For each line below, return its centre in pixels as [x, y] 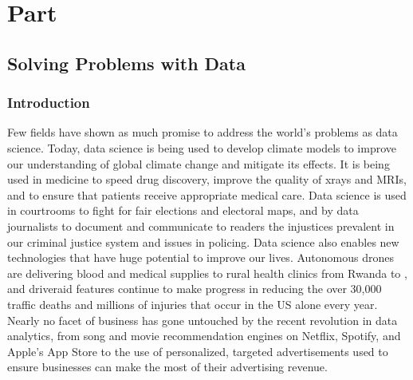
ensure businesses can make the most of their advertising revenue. [167, 367]
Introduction [49, 103]
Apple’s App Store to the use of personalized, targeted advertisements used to [198, 351]
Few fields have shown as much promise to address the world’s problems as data [203, 132]
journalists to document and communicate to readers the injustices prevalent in [201, 226]
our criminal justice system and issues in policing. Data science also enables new [203, 241]
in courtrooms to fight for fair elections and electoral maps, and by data [183, 210]
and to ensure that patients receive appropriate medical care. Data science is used [207, 194]
